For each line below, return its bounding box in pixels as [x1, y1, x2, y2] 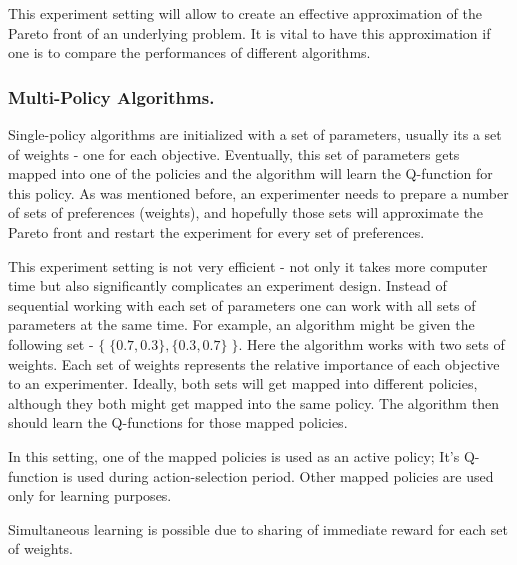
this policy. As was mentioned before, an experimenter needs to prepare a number [8, 182, 509, 203]
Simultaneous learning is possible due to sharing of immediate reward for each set [8, 518, 508, 539]
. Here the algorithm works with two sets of [238, 333, 505, 354]
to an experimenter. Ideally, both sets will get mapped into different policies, [8, 373, 478, 394]
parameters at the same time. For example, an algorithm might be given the [8, 314, 475, 335]
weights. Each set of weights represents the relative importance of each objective [8, 353, 500, 374]
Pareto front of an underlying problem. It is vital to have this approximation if [8, 22, 491, 43]
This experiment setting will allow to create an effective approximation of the [8, 3, 482, 23]
